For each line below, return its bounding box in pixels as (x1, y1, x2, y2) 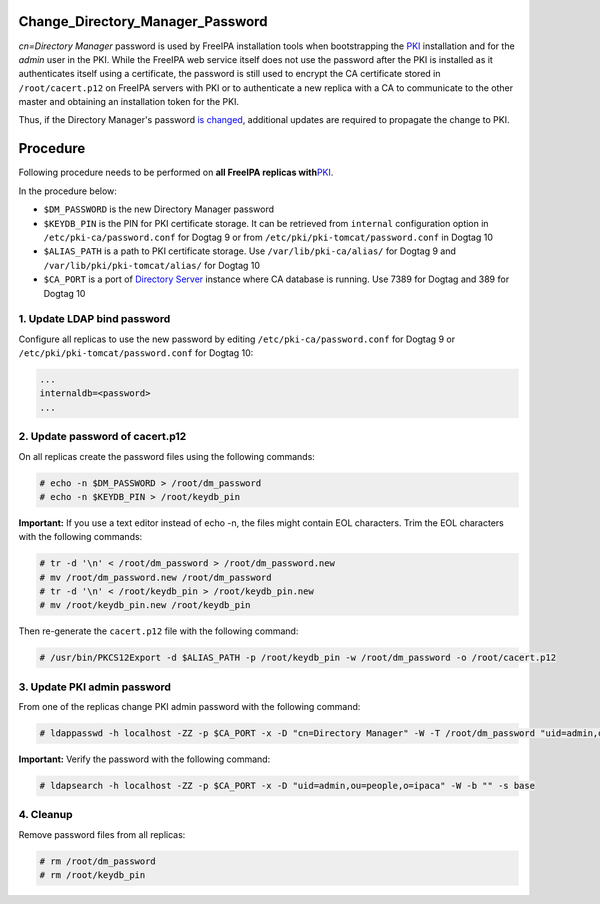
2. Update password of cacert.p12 (18, 430, 187, 444)
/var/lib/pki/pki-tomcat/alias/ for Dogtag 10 (43, 259, 260, 271)
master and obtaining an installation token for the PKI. (18, 96, 240, 108)
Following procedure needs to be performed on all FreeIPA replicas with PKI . (18, 166, 334, 179)
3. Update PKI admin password (18, 680, 172, 694)
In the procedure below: (18, 185, 117, 197)
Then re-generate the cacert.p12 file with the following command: (18, 625, 299, 637)
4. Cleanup (18, 808, 73, 822)
